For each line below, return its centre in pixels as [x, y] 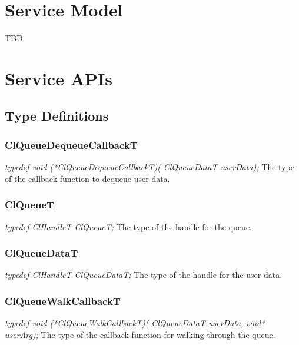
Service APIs [59, 78]
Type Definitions [57, 116]
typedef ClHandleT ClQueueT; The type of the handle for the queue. [129, 226]
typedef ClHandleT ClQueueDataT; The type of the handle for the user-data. [144, 275]
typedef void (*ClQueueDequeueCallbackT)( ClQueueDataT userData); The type [149, 167]
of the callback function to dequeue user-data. [87, 178]
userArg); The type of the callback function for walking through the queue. [140, 334]
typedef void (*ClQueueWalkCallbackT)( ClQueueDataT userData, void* [135, 323]
